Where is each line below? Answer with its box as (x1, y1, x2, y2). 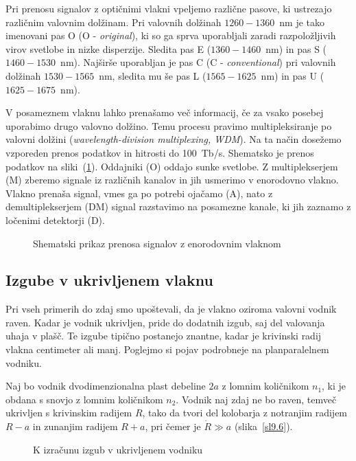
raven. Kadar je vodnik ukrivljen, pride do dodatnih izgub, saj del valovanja (5, 315, 325, 329)
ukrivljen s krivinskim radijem (5, 405, 132, 420)
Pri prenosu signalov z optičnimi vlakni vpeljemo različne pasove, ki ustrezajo (5, 1, 332, 15)
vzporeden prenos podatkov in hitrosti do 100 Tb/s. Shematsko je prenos (5, 145, 314, 159)
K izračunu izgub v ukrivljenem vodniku (33, 442, 203, 456)
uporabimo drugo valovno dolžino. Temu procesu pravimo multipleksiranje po (5, 118, 332, 133)
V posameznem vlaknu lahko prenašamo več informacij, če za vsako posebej (5, 105, 324, 120)
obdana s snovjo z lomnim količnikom (5, 392, 163, 406)
